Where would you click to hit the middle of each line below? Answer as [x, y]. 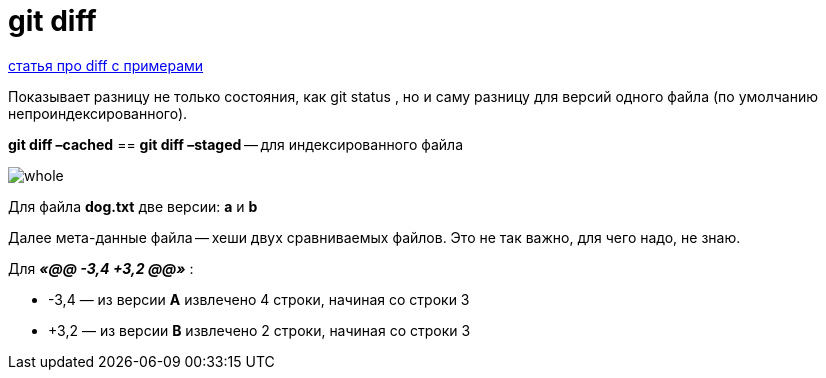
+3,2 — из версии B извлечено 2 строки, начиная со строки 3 [259, 330]
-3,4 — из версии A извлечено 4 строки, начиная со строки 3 [259, 299]
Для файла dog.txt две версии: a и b [133, 206]
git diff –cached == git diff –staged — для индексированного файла [236, 144]
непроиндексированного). [98, 113]
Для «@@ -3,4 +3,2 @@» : [101, 268]
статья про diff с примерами [106, 65]
